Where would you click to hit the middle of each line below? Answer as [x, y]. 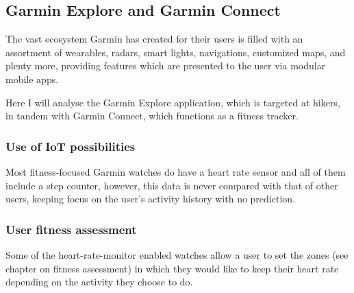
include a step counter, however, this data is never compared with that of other [172, 185]
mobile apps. [32, 79]
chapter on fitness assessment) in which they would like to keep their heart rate [172, 268]
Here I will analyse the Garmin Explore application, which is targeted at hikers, [173, 102]
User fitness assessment [71, 229]
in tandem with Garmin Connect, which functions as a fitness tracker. [152, 116]
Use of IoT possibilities [71, 146]
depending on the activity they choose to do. [99, 282]
